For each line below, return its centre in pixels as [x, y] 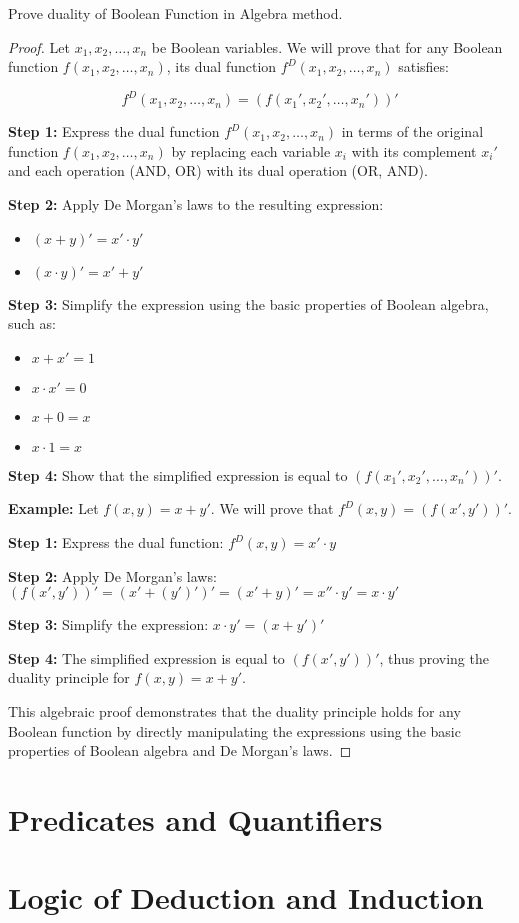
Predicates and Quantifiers [195, 818]
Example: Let [53, 508]
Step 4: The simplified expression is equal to [146, 657]
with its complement [414, 150]
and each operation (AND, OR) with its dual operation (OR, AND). [218, 170]
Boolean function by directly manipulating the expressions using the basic [234, 730]
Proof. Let [39, 46]
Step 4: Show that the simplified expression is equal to [178, 474]
